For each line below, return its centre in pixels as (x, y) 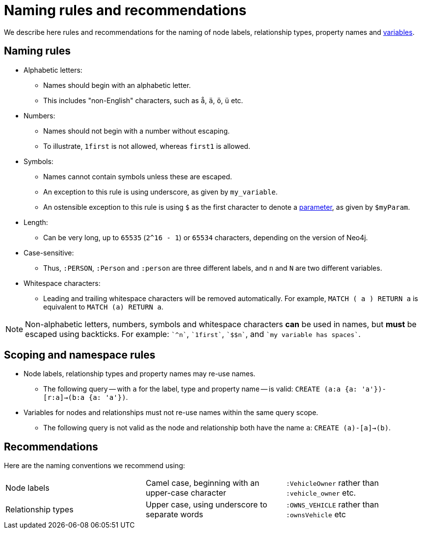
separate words (174, 515)
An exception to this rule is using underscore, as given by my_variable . (160, 192)
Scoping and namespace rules (80, 355)
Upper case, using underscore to (206, 505)
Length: (36, 222)
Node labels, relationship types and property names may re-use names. (140, 374)
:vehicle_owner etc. (321, 493)
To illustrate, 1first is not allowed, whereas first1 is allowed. (147, 146)
